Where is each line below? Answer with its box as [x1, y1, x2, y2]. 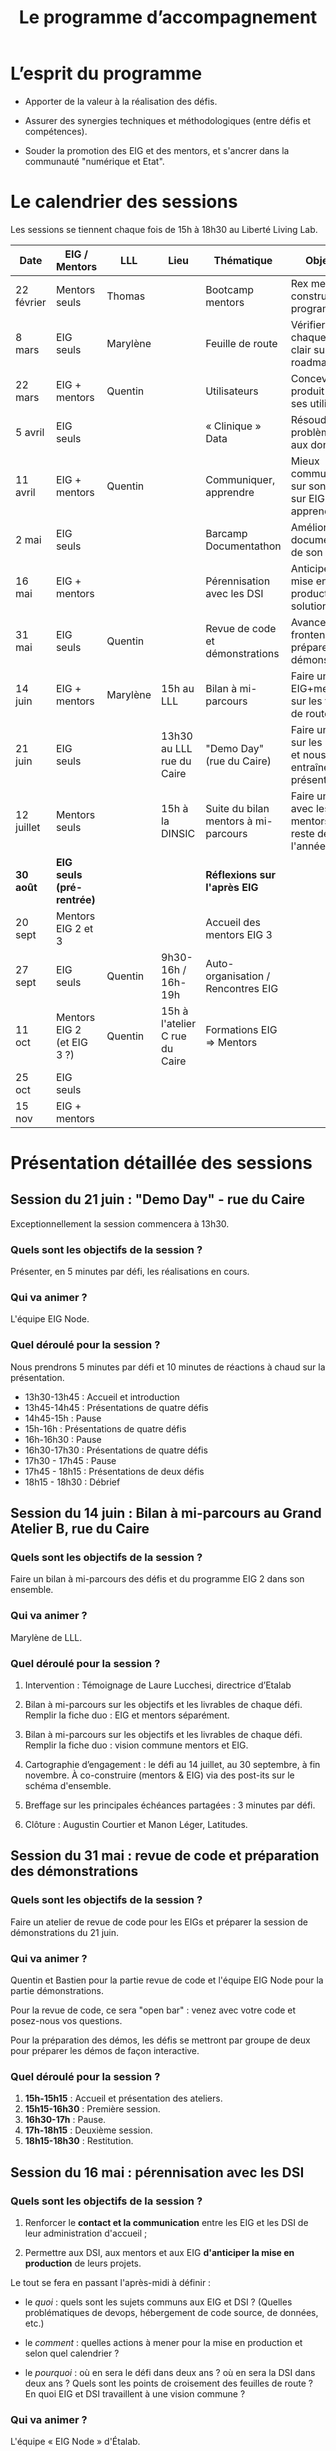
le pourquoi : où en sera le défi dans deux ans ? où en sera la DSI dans [24, 2367, 316, 2379]
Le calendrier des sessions [10, 191, 238, 213]
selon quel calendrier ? [24, 2347, 120, 2360]
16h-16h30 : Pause [24, 1433, 102, 1445]
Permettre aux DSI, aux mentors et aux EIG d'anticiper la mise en [24, 2247, 295, 2259]
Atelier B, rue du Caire [10, 1521, 150, 1538]
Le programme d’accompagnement [18, 6, 318, 29]
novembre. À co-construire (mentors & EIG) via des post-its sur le [24, 1769, 295, 1781]
